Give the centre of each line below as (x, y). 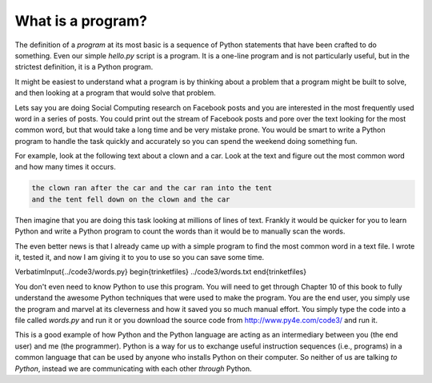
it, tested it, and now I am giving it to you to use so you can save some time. (140, 257)
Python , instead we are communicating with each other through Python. (133, 369)
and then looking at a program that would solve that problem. (115, 93)
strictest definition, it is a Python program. (84, 67)
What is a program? (81, 21)
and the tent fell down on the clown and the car (131, 199)
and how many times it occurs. (65, 167)
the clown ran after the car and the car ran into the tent (152, 188)
